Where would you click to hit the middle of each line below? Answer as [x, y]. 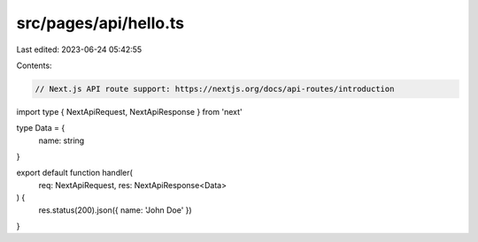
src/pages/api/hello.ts [100, 23]
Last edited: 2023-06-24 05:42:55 [79, 49]
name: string [62, 140]
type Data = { [41, 128]
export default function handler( [74, 173]
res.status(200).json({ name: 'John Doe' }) [115, 210]
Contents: [34, 65]
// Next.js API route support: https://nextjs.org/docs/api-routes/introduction [215, 89]
